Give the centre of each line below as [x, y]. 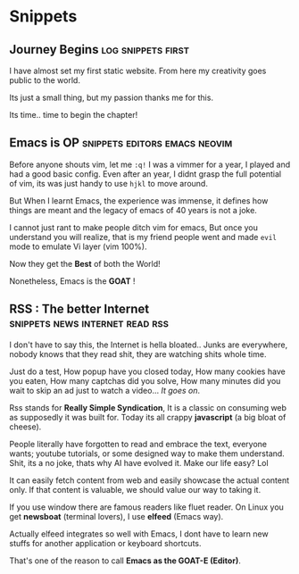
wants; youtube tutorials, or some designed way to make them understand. [147, 453]
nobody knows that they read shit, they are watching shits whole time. [138, 354]
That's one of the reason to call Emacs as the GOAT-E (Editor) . [125, 561]
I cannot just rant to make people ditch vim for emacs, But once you [134, 227]
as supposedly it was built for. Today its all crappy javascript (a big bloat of [148, 417]
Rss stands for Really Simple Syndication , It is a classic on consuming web [148, 407]
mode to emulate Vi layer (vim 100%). [78, 246]
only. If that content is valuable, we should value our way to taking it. [135, 489]
